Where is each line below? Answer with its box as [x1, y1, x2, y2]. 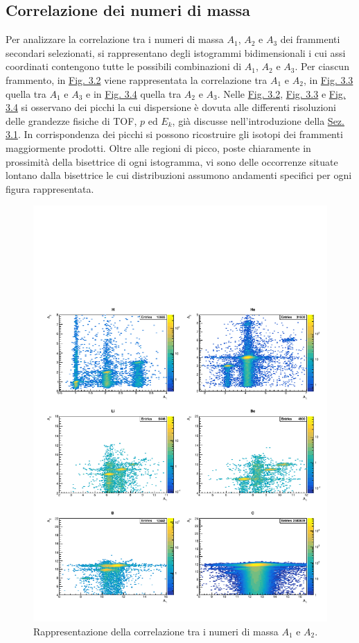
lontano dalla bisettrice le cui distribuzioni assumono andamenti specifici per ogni [6, 168, 352, 182]
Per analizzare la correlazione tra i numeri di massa [6, 32, 224, 46]
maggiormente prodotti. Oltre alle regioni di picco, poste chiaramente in [6, 140, 311, 155]
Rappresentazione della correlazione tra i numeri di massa [33, 624, 279, 638]
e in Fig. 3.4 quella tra [86, 86, 182, 101]
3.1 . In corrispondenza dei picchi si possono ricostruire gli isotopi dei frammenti [6, 127, 343, 142]
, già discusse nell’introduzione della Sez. [172, 113, 344, 128]
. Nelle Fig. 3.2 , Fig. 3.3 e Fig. [217, 86, 346, 101]
